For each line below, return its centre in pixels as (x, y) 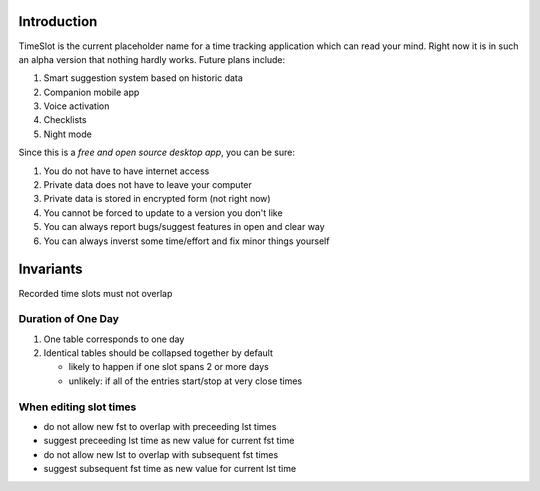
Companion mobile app (91, 92)
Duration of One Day (69, 319)
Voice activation (76, 106)
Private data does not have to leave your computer (147, 185)
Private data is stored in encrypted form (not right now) (157, 199)
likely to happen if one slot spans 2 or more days (168, 367)
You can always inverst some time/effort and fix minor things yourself (186, 241)
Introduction (58, 21)
